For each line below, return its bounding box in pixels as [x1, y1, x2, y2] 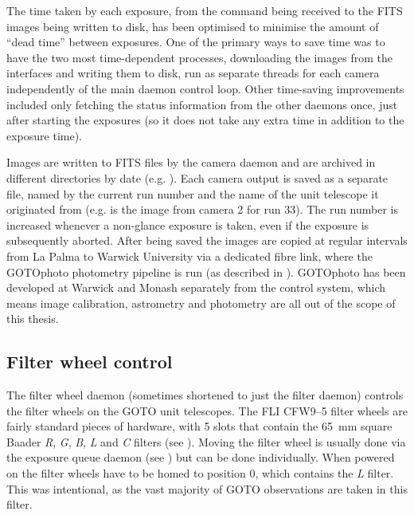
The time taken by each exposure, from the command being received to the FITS [6, 2, 403, 18]
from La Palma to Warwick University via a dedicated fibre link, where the [6, 247, 373, 264]
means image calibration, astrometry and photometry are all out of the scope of [6, 294, 396, 311]
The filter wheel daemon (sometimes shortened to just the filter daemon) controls [6, 387, 404, 403]
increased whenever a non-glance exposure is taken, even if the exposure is [6, 216, 369, 233]
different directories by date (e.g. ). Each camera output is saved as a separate [6, 169, 389, 186]
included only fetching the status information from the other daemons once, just [6, 96, 398, 112]
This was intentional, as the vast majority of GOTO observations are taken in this [6, 480, 408, 497]
